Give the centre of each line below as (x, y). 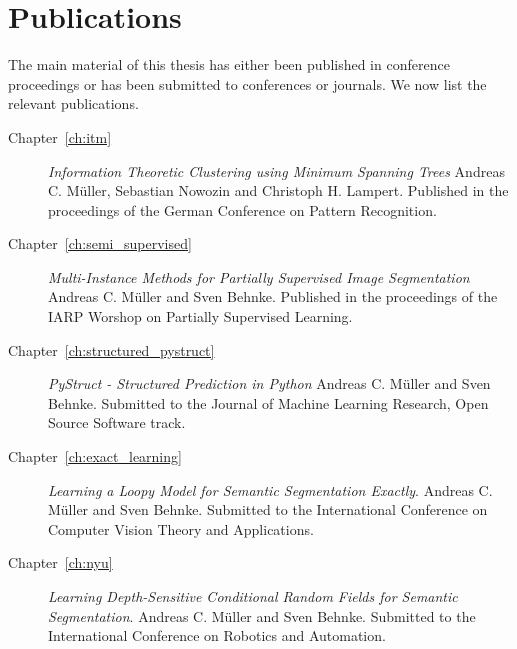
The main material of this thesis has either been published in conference (229, 64)
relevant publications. (73, 103)
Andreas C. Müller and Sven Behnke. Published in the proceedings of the (273, 296)
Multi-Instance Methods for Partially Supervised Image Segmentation (259, 276)
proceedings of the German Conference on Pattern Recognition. (242, 209)
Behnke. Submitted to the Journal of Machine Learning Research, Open (268, 402)
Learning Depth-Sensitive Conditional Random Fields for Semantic (253, 596)
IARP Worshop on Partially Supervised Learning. (200, 316)
